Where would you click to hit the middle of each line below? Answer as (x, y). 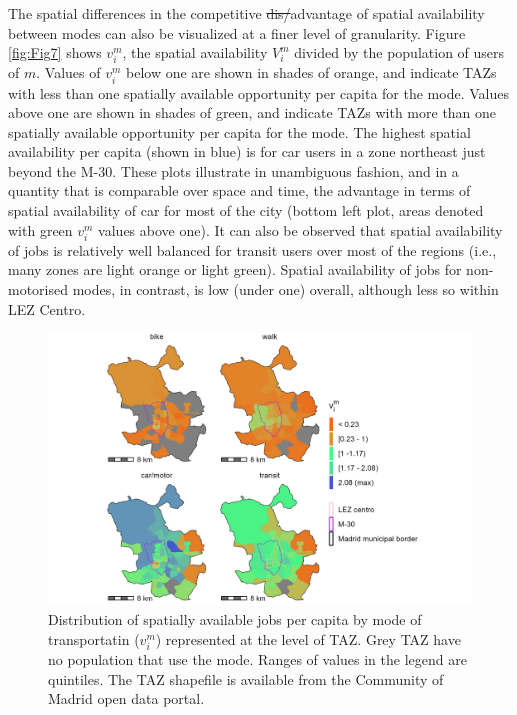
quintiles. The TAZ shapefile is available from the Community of (246, 678)
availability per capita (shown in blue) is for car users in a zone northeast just (247, 151)
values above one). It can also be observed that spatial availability (300, 229)
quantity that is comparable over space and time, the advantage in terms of (239, 190)
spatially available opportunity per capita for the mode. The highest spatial (239, 131)
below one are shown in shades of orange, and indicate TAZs (311, 72)
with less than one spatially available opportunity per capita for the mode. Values (258, 92)
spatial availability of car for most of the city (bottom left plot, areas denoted (246, 210)
